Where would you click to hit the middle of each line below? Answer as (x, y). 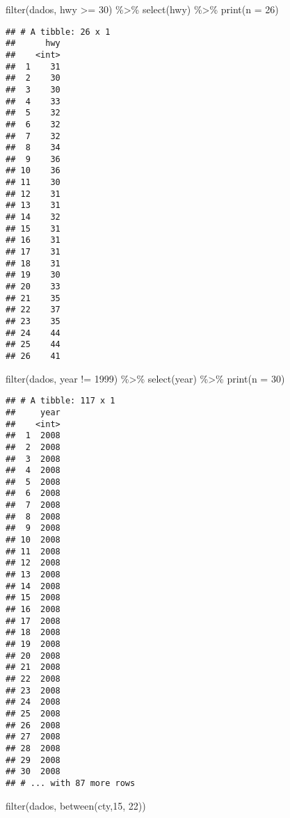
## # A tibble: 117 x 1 (61, 401)
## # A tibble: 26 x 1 (58, 32)
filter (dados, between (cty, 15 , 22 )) (76, 805)
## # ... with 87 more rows (71, 783)
